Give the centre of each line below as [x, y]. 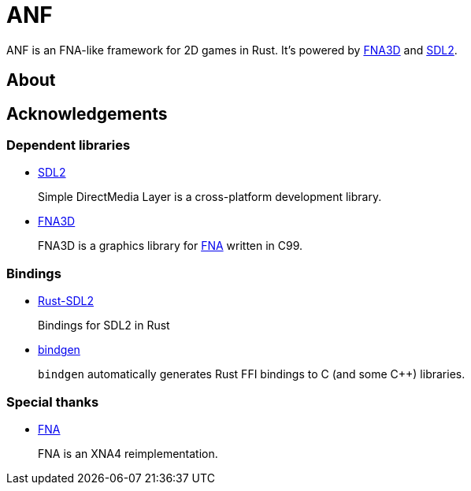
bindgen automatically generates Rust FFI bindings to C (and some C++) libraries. [252, 374]
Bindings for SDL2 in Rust [104, 325]
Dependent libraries [69, 145]
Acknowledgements [87, 113]
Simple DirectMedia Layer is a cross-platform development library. [210, 197]
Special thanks [53, 402]
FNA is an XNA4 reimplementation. [128, 453]
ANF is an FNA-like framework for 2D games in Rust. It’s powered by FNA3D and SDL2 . [232, 50]
